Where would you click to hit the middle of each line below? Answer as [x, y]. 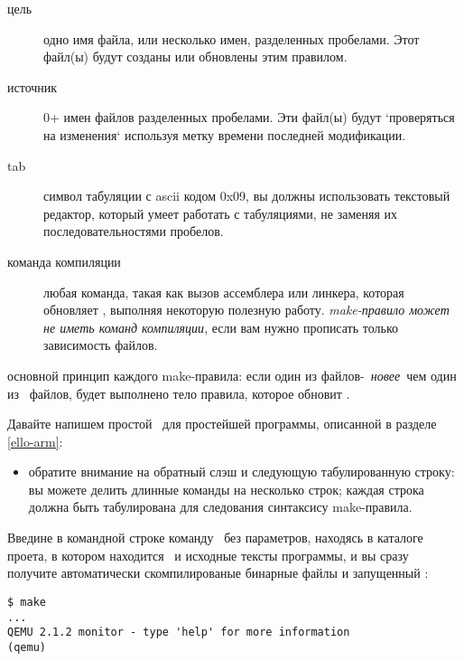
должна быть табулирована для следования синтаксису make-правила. [220, 507]
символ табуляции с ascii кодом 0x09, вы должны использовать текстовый [247, 196]
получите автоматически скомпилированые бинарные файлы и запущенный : [218, 573]
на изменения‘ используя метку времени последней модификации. [225, 134]
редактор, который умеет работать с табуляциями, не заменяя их [221, 213]
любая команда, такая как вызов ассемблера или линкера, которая [224, 292]
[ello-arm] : [35, 441]
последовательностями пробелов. [134, 231]
